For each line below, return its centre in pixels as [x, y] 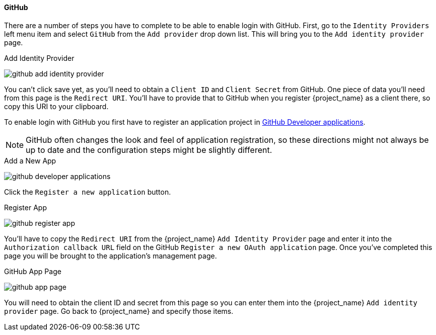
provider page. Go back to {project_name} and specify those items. [119, 311]
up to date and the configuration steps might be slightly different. [149, 150]
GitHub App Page [33, 271]
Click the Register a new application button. [88, 192]
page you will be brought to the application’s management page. [111, 256]
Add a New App [30, 160]
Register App [25, 207]
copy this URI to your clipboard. [56, 106]
